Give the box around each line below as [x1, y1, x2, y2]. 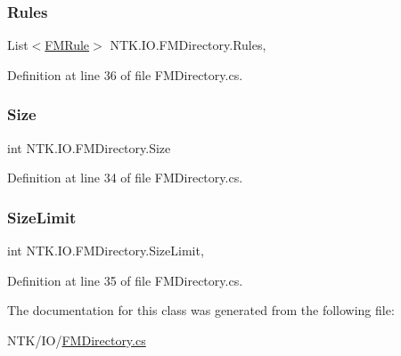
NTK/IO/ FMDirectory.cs [7, 330, 146, 349]
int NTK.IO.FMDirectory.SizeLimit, [7, 241, 204, 260]
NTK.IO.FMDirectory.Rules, [110, 36, 266, 54]
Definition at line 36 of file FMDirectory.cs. [7, 65, 243, 84]
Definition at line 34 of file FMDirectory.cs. [7, 168, 243, 187]
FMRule [45, 36, 90, 54]
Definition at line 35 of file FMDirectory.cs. [7, 271, 243, 289]
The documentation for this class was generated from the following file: [7, 301, 395, 320]
